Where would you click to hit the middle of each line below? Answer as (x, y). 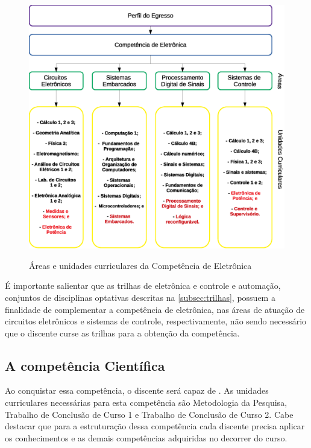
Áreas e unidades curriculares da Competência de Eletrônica (140, 265)
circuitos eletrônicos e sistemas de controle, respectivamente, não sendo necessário (156, 321)
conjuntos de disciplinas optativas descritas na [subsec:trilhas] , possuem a (140, 297)
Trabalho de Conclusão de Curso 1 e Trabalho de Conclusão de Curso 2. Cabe (149, 414)
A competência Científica (85, 365)
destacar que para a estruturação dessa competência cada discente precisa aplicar (155, 426)
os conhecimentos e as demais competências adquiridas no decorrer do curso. (146, 437)
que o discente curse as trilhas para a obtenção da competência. (122, 333)
